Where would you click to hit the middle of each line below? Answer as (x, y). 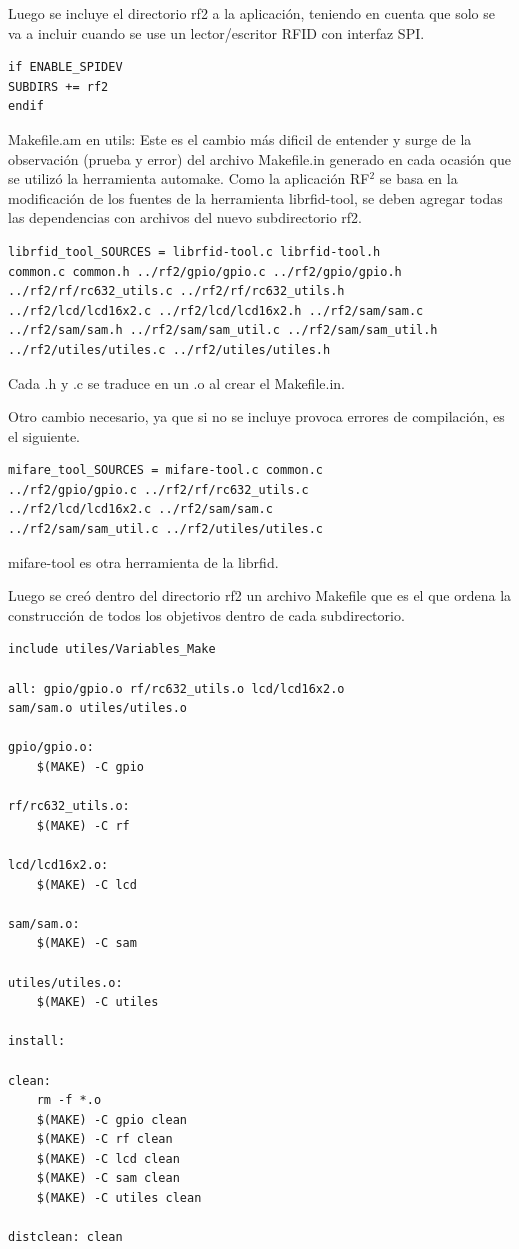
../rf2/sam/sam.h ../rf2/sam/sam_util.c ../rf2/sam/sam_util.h (223, 330)
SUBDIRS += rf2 (58, 86)
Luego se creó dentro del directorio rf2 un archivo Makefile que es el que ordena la (260, 595)
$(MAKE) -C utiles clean (119, 1198)
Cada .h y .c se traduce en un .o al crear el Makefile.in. (176, 382)
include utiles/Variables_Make (112, 649)
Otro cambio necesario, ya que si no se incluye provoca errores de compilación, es (256, 416)
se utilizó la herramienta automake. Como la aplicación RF (189, 178)
